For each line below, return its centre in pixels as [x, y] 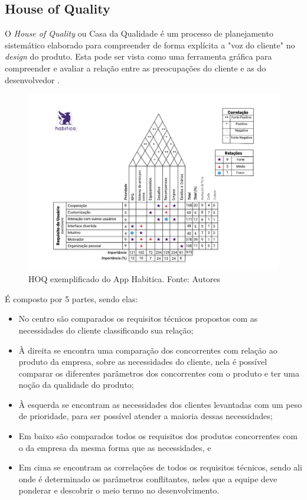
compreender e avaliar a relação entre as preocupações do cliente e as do [135, 68]
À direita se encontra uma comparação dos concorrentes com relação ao [148, 350]
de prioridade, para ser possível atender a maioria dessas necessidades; [146, 416]
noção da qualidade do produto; [76, 385]
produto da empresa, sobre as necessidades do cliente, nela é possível [143, 362]
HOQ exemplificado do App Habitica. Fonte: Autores [125, 279]
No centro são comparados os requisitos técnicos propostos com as [138, 318]
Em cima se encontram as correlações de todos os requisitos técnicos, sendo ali [160, 467]
